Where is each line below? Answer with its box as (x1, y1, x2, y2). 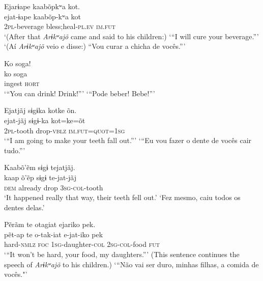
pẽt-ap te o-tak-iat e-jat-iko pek (4, 229, 103, 239)
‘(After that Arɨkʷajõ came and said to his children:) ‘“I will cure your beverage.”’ (4, 31, 259, 41)
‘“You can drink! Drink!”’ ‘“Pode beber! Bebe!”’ (4, 88, 155, 98)
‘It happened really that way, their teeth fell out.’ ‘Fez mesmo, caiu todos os (4, 192, 241, 203)
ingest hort (4, 78, 40, 89)
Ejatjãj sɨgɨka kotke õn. (4, 105, 77, 116)
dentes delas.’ (4, 202, 45, 212)
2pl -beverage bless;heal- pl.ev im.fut (4, 21, 115, 32)
